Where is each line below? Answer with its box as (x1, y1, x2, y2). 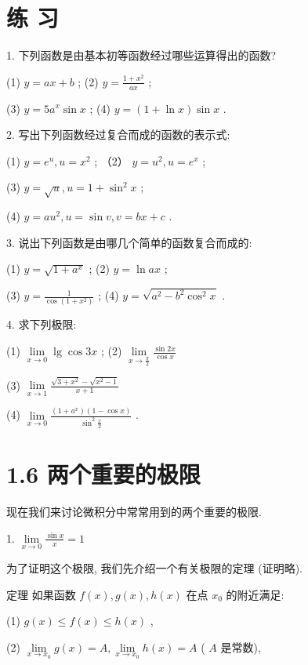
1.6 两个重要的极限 (6, 458, 201, 490)
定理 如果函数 (6, 586, 76, 602)
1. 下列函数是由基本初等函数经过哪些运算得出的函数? (6, 47, 277, 64)
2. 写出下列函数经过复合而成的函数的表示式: (6, 126, 230, 143)
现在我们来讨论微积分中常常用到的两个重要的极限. (6, 503, 262, 520)
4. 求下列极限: (6, 316, 77, 332)
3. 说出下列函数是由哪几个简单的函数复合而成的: (6, 234, 252, 250)
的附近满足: (226, 586, 284, 602)
